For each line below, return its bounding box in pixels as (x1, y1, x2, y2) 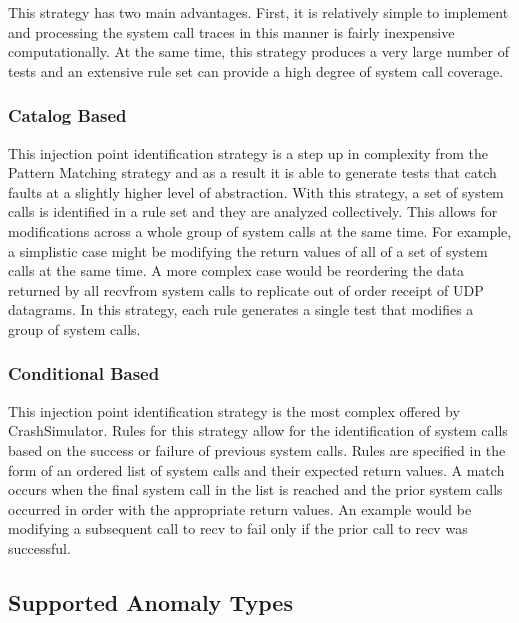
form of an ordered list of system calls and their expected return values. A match (8, 459, 505, 480)
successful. (8, 537, 71, 558)
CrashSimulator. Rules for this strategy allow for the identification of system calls (8, 420, 508, 441)
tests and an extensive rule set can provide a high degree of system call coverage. (8, 60, 504, 81)
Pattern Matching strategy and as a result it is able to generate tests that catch (8, 162, 497, 183)
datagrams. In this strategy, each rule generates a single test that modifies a (8, 299, 474, 320)
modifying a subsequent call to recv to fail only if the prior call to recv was (8, 518, 468, 539)
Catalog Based (8, 103, 127, 128)
